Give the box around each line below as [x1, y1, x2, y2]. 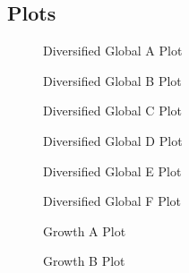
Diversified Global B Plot [43, 71, 182, 90]
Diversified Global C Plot [43, 101, 183, 120]
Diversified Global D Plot [43, 131, 183, 149]
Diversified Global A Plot [43, 41, 183, 60]
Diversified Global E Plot [43, 161, 182, 180]
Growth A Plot [43, 221, 126, 240]
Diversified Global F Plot [43, 192, 182, 210]
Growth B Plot [43, 252, 125, 270]
